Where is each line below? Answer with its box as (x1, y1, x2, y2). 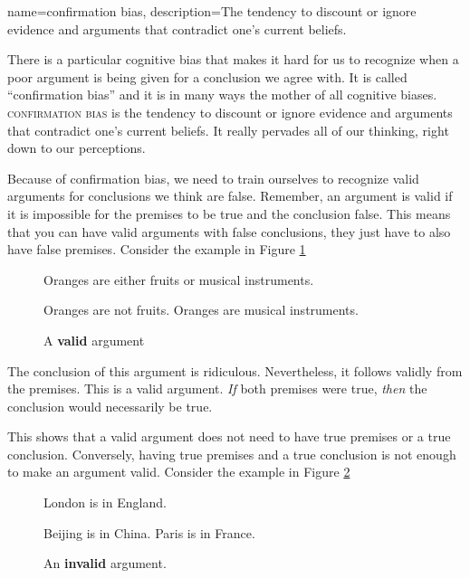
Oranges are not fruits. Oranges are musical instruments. (43, 300, 359, 319)
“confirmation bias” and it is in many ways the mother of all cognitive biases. (7, 85, 437, 104)
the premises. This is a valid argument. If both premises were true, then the (7, 379, 427, 398)
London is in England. (43, 493, 167, 512)
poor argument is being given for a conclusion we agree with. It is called (7, 67, 408, 86)
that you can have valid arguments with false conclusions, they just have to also (7, 222, 451, 241)
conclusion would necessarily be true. (7, 396, 213, 415)
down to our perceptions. (7, 138, 146, 157)
